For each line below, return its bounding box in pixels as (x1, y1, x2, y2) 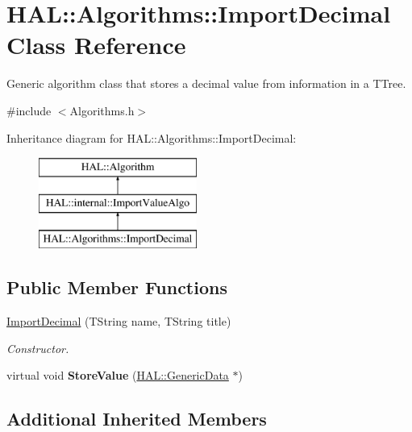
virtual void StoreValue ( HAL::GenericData (6, 367, 229, 384)
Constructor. (6, 339, 69, 356)
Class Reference (6, 28, 186, 61)
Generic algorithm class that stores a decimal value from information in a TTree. (6, 75, 406, 92)
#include (6, 102, 52, 118)
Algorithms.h (69, 102, 135, 118)
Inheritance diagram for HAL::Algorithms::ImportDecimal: (6, 129, 297, 146)
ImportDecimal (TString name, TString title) (6, 313, 231, 330)
